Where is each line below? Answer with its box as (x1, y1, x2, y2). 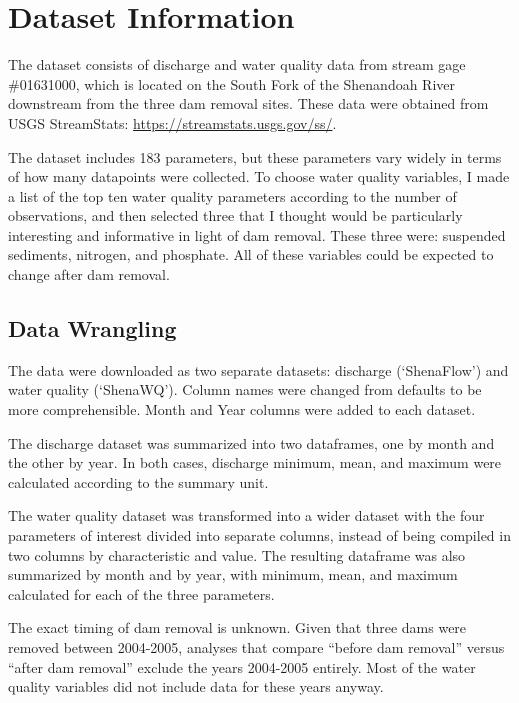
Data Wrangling (8, 313, 177, 344)
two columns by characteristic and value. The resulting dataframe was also (8, 544, 466, 565)
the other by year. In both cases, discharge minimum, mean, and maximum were (8, 452, 502, 473)
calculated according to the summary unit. (8, 471, 269, 492)
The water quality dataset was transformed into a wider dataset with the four (8, 505, 485, 526)
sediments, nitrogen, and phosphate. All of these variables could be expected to (8, 244, 494, 265)
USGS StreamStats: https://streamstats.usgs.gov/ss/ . (8, 112, 337, 133)
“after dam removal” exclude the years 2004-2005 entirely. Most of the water (8, 656, 476, 677)
